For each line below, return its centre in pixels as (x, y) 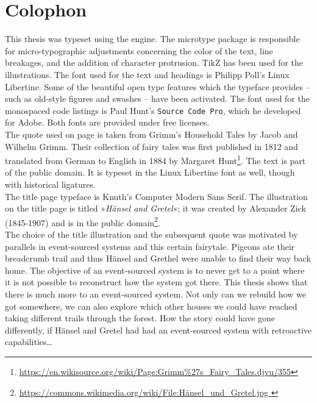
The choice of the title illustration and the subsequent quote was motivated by (151, 234)
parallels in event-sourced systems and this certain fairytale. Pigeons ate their (150, 246)
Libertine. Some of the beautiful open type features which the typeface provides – (158, 86)
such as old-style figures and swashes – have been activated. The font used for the (157, 98)
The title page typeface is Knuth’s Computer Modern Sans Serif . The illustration (156, 196)
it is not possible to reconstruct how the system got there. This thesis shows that (156, 282)
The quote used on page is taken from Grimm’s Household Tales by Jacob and (151, 134)
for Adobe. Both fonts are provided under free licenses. (107, 122)
